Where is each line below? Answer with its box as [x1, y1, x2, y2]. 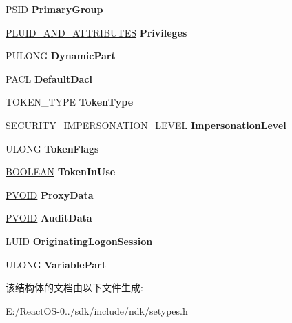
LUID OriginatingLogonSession [6, 233, 153, 248]
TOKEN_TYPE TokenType [6, 95, 134, 109]
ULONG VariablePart [6, 257, 106, 271]
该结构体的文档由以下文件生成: [6, 280, 143, 295]
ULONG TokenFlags [6, 141, 99, 155]
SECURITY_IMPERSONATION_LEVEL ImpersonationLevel [6, 117, 286, 132]
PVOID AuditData [6, 211, 92, 225]
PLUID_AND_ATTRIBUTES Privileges [6, 25, 187, 39]
